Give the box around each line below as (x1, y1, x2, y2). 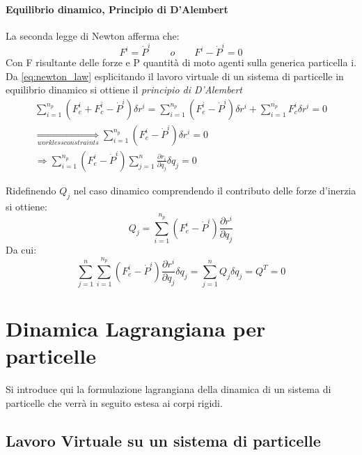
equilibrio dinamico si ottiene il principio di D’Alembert (6, 82, 242, 97)
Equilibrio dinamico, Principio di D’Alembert (6, 1, 228, 16)
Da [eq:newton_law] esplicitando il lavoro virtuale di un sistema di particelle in (6, 68, 344, 83)
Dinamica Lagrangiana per (6, 314, 266, 343)
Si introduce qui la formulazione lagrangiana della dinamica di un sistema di (6, 382, 331, 396)
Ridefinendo (6, 183, 56, 197)
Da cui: (6, 242, 37, 256)
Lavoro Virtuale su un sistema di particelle (6, 429, 321, 451)
